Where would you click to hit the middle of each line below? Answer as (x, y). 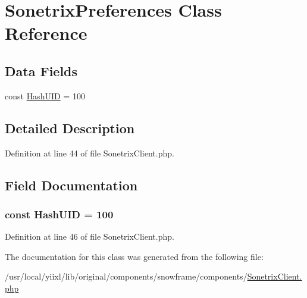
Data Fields (41, 70)
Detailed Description (70, 128)
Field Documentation (71, 185)
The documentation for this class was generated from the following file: (134, 256)
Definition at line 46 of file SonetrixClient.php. (90, 236)
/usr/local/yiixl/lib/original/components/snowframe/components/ (126, 276)
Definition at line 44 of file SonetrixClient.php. (90, 153)
